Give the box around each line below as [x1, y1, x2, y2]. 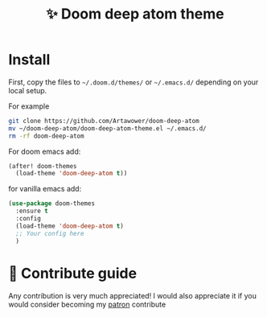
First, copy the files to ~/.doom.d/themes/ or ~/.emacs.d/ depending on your [8, 77, 259, 87]
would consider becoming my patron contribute [8, 299, 166, 309]
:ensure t [15, 207, 48, 216]
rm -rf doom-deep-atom [8, 132, 84, 140]
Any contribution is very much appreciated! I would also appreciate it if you [8, 290, 257, 300]
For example [8, 101, 50, 111]
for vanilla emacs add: [8, 184, 82, 194]
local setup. [8, 85, 47, 95]
